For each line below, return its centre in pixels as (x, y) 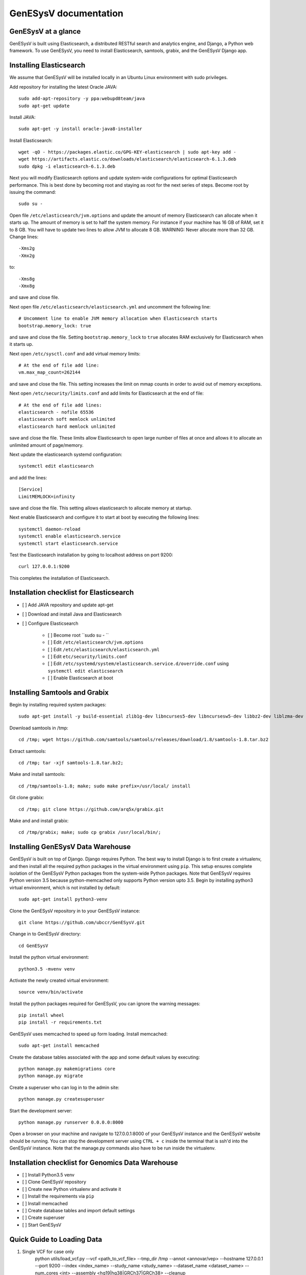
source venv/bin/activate (51, 992)
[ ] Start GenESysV (42, 1225)
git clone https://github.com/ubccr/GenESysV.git (82, 922)
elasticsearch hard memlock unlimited (67, 426)
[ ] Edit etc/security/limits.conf (87, 656)
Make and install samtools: (37, 774)
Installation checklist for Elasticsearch (72, 592)
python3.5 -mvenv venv (47, 969)
